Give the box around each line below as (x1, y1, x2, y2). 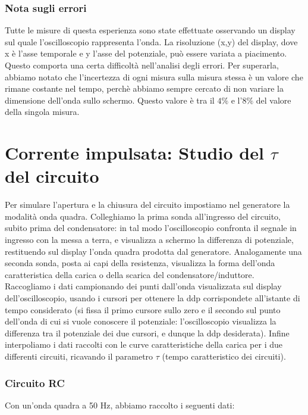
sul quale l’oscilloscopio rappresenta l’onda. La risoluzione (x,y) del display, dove (5, 35, 298, 48)
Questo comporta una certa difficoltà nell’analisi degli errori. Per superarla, (5, 59, 279, 71)
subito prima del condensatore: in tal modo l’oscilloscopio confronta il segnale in (5, 221, 297, 234)
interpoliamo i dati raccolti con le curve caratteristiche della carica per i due (5, 338, 282, 351)
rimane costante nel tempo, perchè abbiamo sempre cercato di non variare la (5, 82, 284, 95)
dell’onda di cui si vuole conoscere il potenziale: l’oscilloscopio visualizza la (5, 315, 276, 327)
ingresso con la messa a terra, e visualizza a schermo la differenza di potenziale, (5, 233, 294, 246)
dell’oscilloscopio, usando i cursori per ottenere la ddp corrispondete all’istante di (5, 292, 300, 304)
